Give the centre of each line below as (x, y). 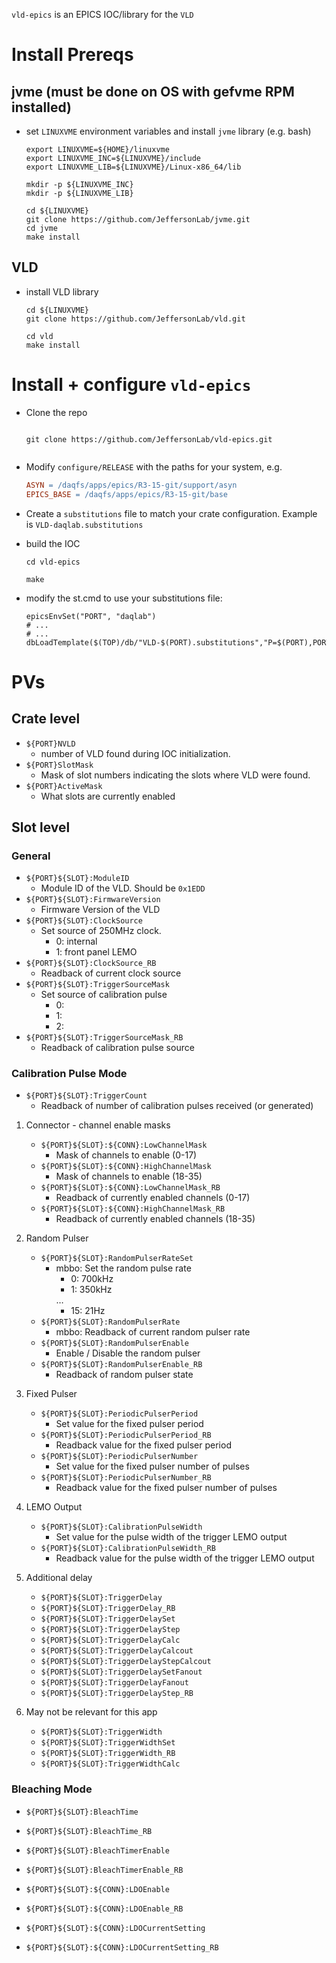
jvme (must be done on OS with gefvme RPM (153, 91)
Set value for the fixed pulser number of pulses (152, 1466)
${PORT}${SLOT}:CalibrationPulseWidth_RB (128, 1549)
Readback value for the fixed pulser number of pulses (166, 1488)
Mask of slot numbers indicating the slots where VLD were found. (175, 775)
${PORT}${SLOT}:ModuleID (77, 879)
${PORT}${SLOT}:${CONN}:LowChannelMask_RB (130, 1188)
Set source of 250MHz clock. (101, 931)
